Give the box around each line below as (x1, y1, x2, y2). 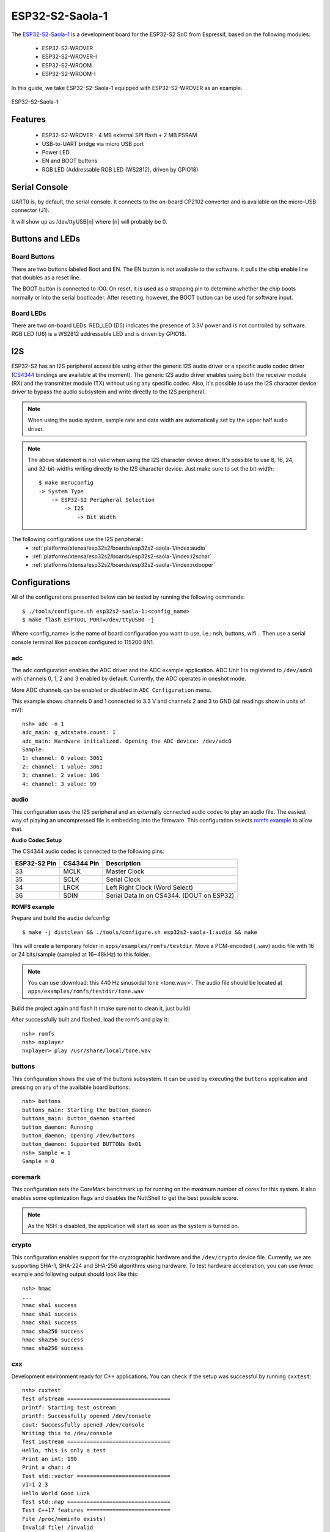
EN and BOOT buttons (42, 157, 98, 165)
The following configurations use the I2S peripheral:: (11, 536, 144, 543)
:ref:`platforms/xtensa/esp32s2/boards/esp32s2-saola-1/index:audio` (32, 544, 207, 552)
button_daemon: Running (22, 1123, 94, 1131)
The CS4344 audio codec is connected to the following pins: (11, 848, 164, 855)
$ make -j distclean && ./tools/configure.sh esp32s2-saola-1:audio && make (22, 928, 258, 936)
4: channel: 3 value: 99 (22, 780, 97, 787)
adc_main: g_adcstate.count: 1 (22, 729, 116, 736)
